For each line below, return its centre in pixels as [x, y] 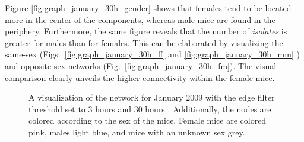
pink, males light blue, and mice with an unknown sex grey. [137, 132]
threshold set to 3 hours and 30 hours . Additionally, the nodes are [150, 109]
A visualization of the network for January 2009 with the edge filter [152, 97]
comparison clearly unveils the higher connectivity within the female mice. [140, 77]
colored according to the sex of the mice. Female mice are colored [148, 120]
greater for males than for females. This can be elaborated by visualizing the [144, 42]
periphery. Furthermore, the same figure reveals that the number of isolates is [146, 31]
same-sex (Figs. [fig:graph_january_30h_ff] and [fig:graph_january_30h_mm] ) [152, 54]
